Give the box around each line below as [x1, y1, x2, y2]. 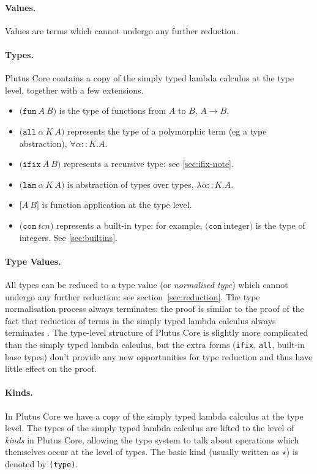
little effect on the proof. [5, 362, 97, 375]
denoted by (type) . [5, 457, 78, 470]
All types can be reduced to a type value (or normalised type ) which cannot [5, 278, 288, 291]
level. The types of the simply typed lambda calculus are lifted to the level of [5, 421, 294, 434]
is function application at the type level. [42, 198, 192, 211]
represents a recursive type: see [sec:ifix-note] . [64, 157, 234, 170]
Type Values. [5, 254, 61, 267]
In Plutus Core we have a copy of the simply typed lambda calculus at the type [5, 409, 304, 422]
